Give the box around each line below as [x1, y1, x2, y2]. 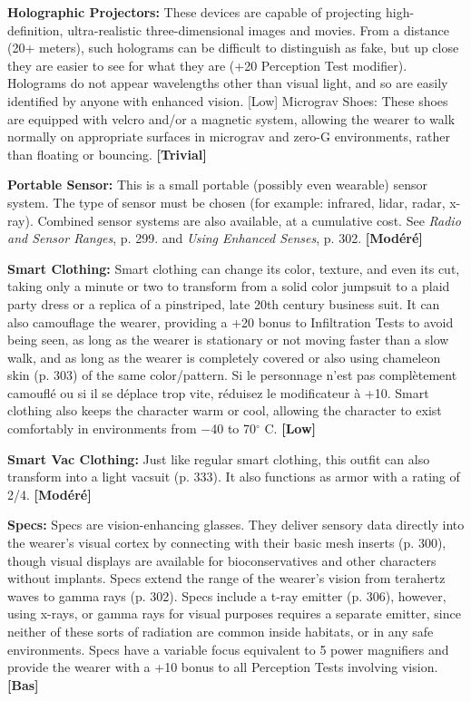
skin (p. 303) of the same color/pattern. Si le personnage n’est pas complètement [7, 365, 457, 385]
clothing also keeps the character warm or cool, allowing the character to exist [7, 401, 442, 420]
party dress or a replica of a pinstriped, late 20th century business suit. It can [7, 294, 440, 313]
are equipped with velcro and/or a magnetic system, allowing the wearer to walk [7, 109, 456, 128]
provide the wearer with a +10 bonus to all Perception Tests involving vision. [7, 657, 438, 677]
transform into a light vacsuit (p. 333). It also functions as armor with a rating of [7, 467, 460, 486]
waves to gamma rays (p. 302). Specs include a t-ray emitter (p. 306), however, [7, 586, 446, 605]
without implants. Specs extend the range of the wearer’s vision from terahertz [7, 569, 446, 588]
